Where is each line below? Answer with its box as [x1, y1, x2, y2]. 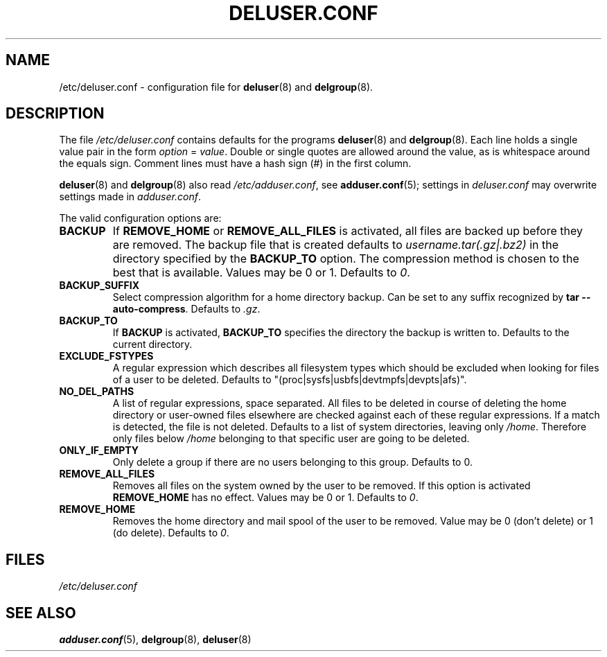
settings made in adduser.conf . [59, 191, 201, 203]
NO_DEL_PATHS [59, 385, 134, 398]
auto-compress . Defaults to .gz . [112, 303, 261, 315]
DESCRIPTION [6, 105, 105, 123]
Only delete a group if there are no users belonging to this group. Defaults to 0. [112, 456, 473, 468]
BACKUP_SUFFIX [59, 279, 140, 292]
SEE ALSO [6, 604, 76, 622]
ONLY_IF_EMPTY [59, 444, 139, 457]
